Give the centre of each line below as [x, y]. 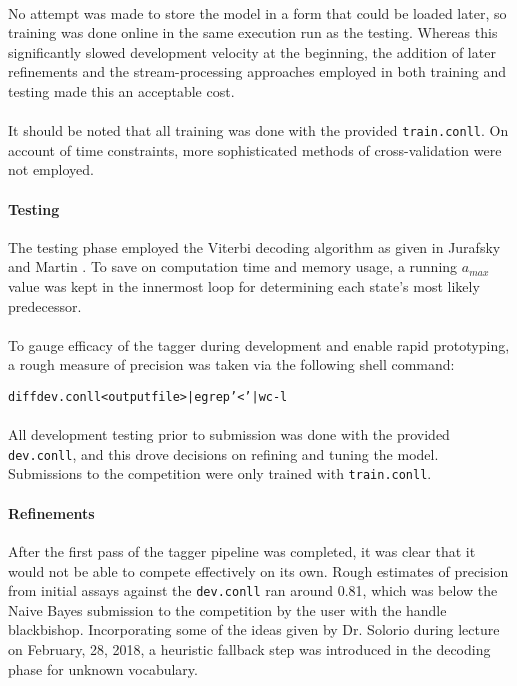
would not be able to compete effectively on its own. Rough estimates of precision [258, 570]
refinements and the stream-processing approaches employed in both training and [257, 71]
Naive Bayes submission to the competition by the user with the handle [227, 609]
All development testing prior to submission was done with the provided [229, 434]
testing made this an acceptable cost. [121, 90]
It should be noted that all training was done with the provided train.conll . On [258, 130]
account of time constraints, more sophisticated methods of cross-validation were [255, 149]
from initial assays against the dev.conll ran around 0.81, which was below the [253, 590]
